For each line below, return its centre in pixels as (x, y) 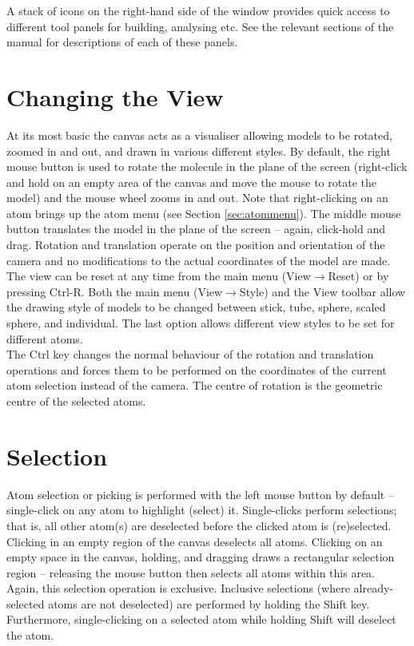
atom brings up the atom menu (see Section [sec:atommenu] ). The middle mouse (204, 213)
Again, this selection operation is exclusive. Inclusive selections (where (178, 588)
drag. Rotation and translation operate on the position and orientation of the (196, 245)
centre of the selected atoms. (76, 401)
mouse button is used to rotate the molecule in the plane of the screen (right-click (207, 166)
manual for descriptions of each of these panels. (122, 42)
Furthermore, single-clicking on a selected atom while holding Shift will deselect (201, 619)
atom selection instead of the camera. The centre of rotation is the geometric (195, 385)
